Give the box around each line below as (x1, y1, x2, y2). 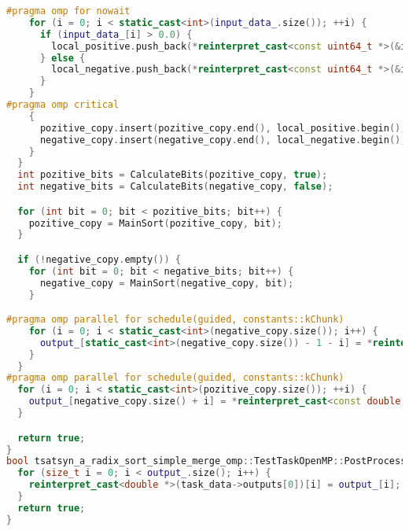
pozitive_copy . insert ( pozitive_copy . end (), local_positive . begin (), (39, 122, 407, 134)
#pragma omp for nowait (6, 6, 131, 17)
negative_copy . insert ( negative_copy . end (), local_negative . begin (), (39, 134, 407, 146)
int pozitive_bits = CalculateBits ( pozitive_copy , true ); (17, 169, 328, 181)
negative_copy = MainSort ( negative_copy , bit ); (39, 277, 294, 289)
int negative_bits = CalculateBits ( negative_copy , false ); (17, 181, 333, 193)
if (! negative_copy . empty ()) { (17, 253, 182, 265)
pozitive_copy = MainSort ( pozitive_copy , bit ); (28, 217, 282, 229)
